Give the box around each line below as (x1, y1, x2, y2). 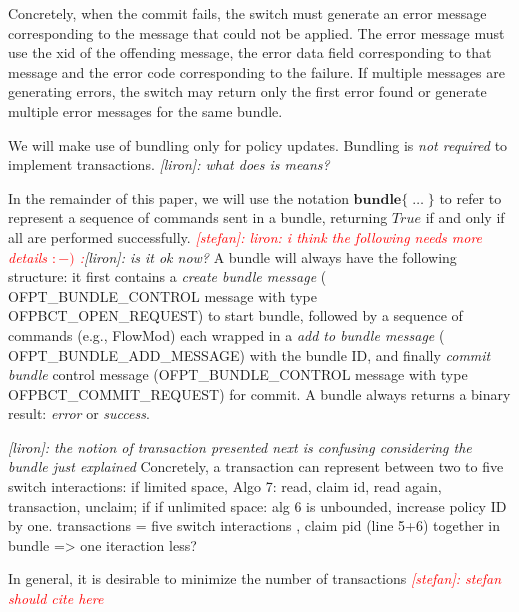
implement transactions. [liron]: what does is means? (8, 154, 330, 175)
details (8, 246, 48, 267)
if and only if (425, 207, 505, 228)
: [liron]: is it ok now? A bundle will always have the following (79, 246, 457, 267)
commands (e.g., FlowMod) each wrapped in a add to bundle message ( (8, 324, 445, 345)
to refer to (439, 187, 502, 208)
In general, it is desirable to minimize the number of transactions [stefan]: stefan (8, 568, 502, 589)
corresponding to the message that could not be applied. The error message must (8, 22, 505, 43)
